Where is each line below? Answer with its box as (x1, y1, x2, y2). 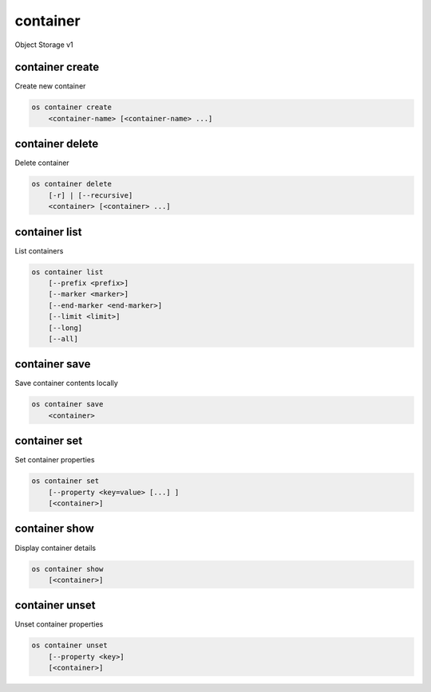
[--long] (48, 323, 83, 332)
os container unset (31, 641, 108, 650)
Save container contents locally (14, 379, 119, 388)
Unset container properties (14, 619, 104, 629)
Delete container (14, 158, 69, 167)
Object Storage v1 (14, 40, 73, 49)
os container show (31, 564, 104, 573)
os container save (31, 399, 104, 409)
